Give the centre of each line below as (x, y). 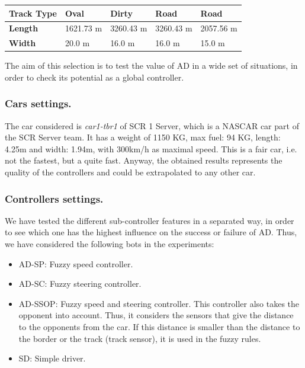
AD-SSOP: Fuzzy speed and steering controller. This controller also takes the (159, 303)
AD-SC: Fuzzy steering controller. (80, 284)
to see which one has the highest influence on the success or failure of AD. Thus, (151, 232)
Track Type (33, 13)
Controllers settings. (54, 198)
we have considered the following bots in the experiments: (110, 244)
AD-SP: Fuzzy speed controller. (76, 263)
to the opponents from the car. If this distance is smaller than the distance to (159, 327)
